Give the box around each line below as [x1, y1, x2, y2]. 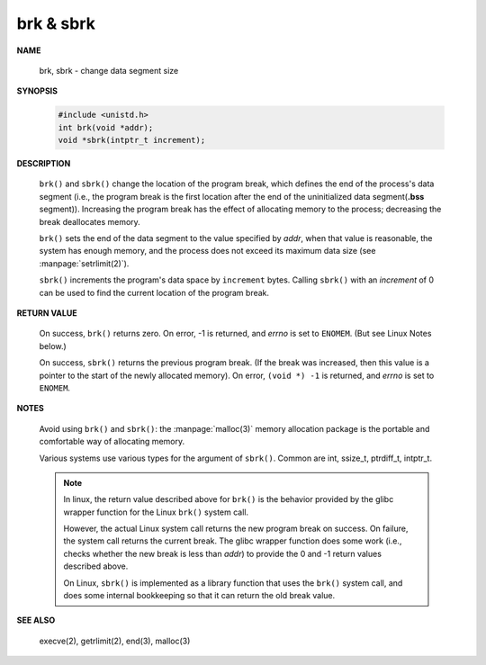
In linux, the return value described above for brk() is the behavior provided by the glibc [63, 494, 394, 505]
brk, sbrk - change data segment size [39, 65, 179, 76]
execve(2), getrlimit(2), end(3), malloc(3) [39, 635, 191, 646]
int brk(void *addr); [58, 122, 154, 132]
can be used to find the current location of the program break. [39, 287, 270, 298]
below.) [39, 340, 67, 351]
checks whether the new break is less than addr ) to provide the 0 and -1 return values [63, 548, 382, 559]
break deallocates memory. [39, 216, 141, 227]
